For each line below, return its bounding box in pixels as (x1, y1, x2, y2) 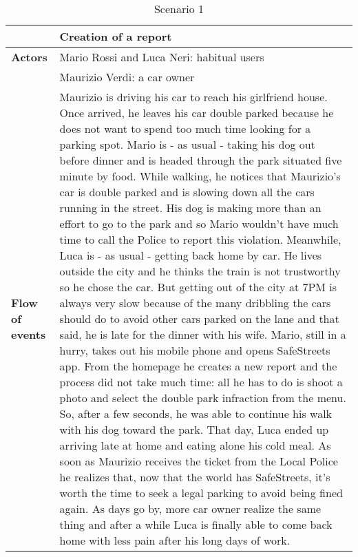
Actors (11, 49, 48, 65)
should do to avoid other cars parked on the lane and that (59, 311, 339, 326)
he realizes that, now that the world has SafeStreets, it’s (59, 469, 330, 485)
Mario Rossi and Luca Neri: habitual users (59, 49, 264, 65)
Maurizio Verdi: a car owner (59, 69, 195, 85)
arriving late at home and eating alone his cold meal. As (59, 437, 331, 453)
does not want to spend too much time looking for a (59, 120, 311, 136)
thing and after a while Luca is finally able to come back (59, 516, 333, 532)
